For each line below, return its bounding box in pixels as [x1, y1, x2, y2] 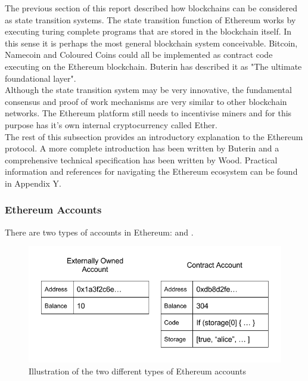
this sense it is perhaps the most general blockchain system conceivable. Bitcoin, [5, 36, 298, 49]
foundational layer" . [5, 72, 76, 84]
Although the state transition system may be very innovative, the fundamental [5, 83, 292, 96]
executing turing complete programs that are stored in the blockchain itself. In [5, 25, 292, 38]
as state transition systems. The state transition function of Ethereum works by [5, 13, 296, 26]
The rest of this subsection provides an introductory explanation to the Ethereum [5, 130, 303, 143]
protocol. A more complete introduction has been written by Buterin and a [5, 142, 279, 154]
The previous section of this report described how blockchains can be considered [5, 2, 298, 14]
